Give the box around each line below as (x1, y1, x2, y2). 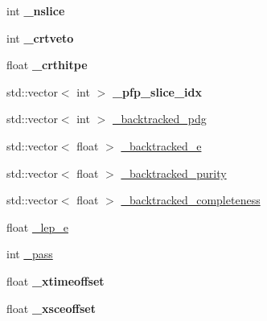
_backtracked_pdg (112, 110, 207, 127)
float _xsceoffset (6, 299, 96, 316)
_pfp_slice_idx (112, 83, 202, 100)
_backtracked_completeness (121, 191, 261, 208)
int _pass (6, 245, 53, 262)
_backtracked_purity (121, 164, 227, 181)
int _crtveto (6, 29, 74, 46)
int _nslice (6, 2, 65, 19)
